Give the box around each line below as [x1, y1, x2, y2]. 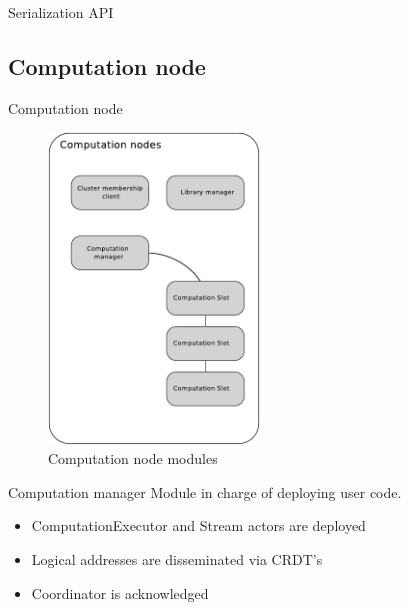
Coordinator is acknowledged [31, 582, 209, 603]
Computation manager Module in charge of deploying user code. [8, 481, 402, 502]
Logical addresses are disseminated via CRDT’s [31, 548, 323, 569]
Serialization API [8, 2, 114, 22]
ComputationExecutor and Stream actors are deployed [31, 515, 366, 536]
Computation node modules [48, 448, 218, 469]
